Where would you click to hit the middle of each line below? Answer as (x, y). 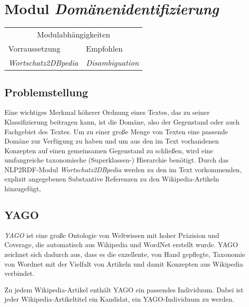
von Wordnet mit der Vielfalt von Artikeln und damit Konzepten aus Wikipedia (124, 263)
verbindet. (19, 273)
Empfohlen (104, 49)
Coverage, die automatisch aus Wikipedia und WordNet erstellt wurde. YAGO (121, 244)
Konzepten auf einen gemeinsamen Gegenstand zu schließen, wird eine (109, 150)
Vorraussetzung (34, 49)
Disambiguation (112, 63)
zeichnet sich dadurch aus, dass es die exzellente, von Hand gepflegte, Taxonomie (125, 254)
